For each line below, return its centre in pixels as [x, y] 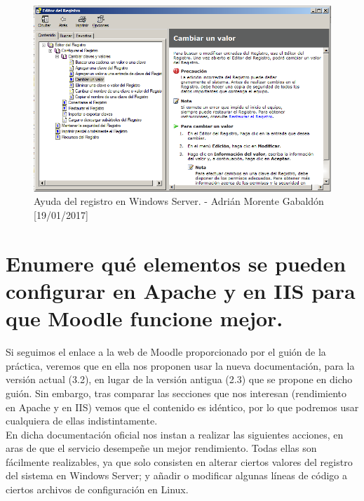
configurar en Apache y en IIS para [181, 291]
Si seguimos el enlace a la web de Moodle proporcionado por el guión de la [166, 352]
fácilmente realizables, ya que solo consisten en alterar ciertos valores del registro [179, 461]
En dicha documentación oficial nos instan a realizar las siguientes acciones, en [175, 434]
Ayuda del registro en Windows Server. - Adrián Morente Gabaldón [179, 201]
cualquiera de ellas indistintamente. [82, 421]
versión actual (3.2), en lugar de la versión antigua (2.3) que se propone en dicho [179, 379]
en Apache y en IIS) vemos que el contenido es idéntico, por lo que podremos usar [182, 407]
